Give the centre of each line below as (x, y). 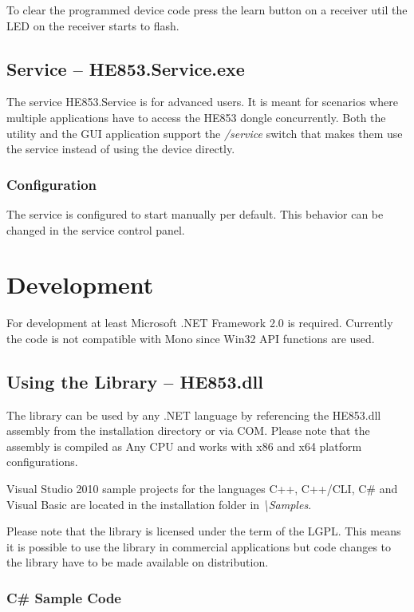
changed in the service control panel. (96, 229)
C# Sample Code (64, 597)
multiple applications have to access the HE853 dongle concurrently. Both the (196, 117)
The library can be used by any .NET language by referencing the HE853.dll (194, 415)
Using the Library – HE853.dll (135, 381)
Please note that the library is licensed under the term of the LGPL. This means (204, 531)
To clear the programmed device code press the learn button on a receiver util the (207, 10)
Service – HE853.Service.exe (126, 68)
